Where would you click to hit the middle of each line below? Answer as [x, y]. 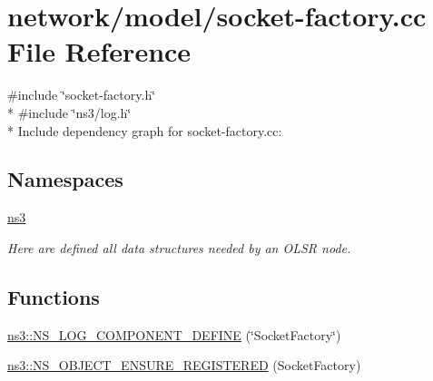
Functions [54, 296]
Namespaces [65, 179]
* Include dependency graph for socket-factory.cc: [145, 130]
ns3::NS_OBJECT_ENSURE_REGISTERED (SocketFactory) [184, 365]
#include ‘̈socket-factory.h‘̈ [82, 95]
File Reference [99, 51]
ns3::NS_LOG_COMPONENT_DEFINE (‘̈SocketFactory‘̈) [174, 334]
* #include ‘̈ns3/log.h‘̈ [69, 112]
